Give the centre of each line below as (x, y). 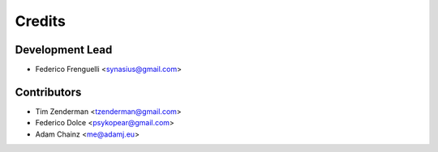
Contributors (48, 92)
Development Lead (64, 50)
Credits (41, 21)
